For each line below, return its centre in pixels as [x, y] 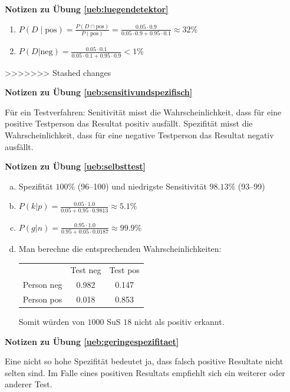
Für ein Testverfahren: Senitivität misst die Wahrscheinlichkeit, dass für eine [143, 112]
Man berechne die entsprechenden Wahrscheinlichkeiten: [120, 248]
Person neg [42, 285]
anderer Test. [29, 384]
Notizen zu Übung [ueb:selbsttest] [75, 166]
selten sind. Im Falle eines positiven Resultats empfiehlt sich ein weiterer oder [145, 372]
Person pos [42, 299]
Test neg [86, 270]
